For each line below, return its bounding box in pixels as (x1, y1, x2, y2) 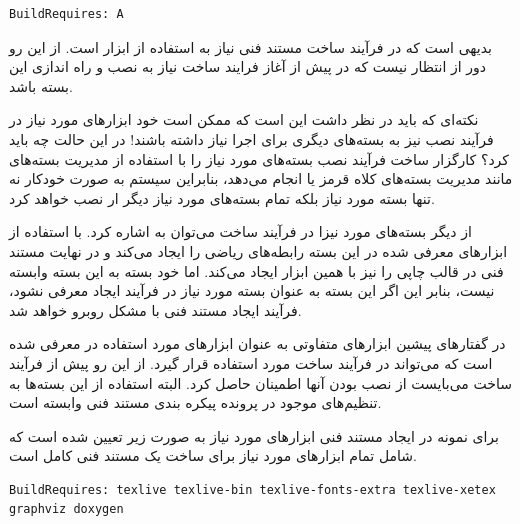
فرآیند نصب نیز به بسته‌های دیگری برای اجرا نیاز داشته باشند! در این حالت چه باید (9, 128, 494, 149)
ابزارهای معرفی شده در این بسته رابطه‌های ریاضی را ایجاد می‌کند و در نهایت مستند (9, 240, 508, 261)
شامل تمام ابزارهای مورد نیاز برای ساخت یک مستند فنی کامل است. (9, 445, 417, 466)
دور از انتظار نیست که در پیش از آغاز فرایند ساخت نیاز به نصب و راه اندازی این (9, 56, 487, 77)
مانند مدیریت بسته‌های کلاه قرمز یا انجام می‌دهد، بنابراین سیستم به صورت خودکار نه (9, 168, 513, 189)
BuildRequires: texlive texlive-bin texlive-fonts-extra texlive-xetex (9, 482, 496, 497)
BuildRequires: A (9, 7, 124, 21)
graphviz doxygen (9, 502, 124, 517)
